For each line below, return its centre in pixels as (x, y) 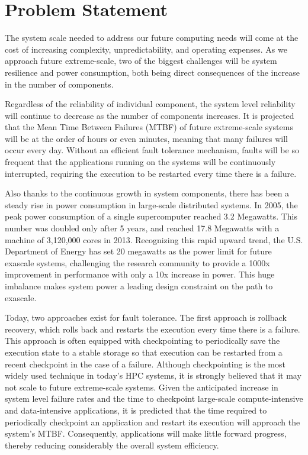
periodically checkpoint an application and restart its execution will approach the (153, 422)
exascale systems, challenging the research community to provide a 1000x (137, 262)
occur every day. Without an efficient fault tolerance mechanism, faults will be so (152, 150)
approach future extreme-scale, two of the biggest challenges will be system (141, 61)
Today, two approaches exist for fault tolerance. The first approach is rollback (146, 317)
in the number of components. (59, 84)
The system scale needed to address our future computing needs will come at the (152, 38)
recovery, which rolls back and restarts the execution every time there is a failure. (153, 329)
